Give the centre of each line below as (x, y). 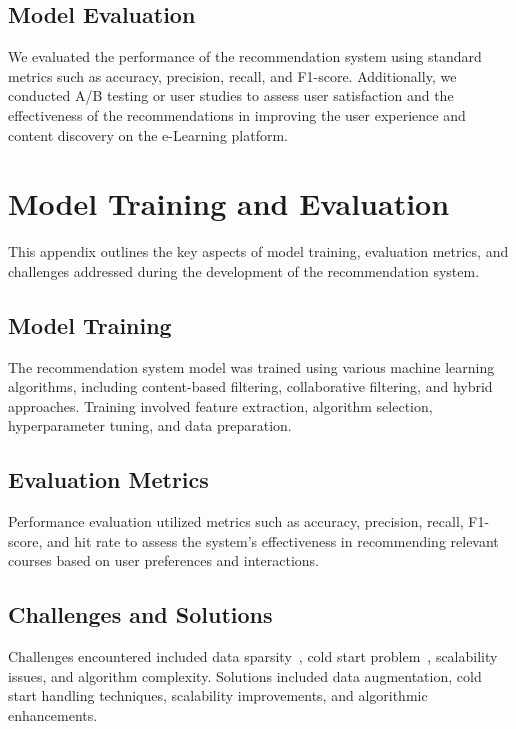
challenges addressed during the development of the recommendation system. (244, 270)
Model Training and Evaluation (229, 203)
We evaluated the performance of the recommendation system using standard (245, 56)
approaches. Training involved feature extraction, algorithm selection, (220, 405)
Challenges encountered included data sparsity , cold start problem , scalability (253, 656)
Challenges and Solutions (140, 614)
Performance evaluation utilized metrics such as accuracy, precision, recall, (236, 521)
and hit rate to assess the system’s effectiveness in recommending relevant (272, 540)
